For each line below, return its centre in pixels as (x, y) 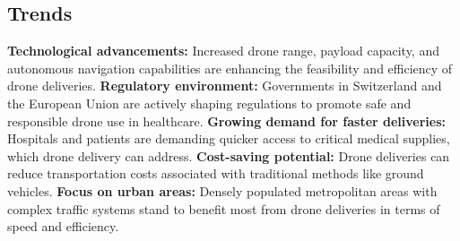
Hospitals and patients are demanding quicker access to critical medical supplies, (229, 138)
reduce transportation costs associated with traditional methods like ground (216, 173)
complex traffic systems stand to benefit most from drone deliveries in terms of (224, 208)
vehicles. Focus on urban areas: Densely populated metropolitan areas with (222, 190)
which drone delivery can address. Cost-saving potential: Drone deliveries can (229, 155)
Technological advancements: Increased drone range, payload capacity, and (223, 51)
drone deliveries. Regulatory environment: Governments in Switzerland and (225, 86)
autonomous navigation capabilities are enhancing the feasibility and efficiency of (230, 68)
